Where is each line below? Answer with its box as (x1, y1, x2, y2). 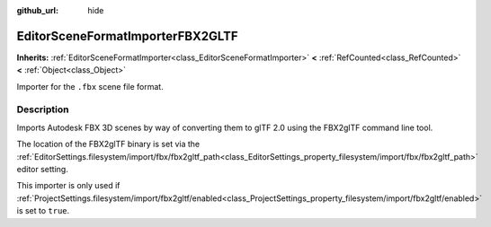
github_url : (16, 5, 58, 15)
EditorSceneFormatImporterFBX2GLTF (16, 28, 238, 44)
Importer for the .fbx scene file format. (16, 81, 164, 92)
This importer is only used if (16, 180, 121, 191)
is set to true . (16, 205, 70, 216)
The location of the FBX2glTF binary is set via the (16, 139, 201, 150)
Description (16, 103, 69, 116)
